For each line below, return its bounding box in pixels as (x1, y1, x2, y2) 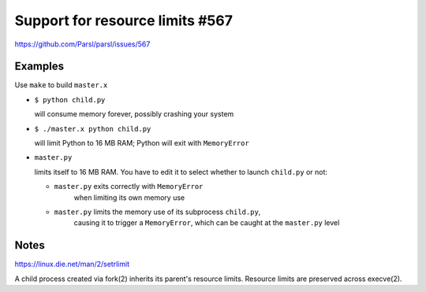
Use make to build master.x (14, 80, 108, 90)
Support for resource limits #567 (14, 12, 233, 29)
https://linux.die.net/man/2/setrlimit (14, 260, 130, 269)
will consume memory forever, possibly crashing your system (34, 109, 234, 119)
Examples (14, 60, 65, 73)
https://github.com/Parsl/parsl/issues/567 (14, 39, 151, 49)
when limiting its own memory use (73, 193, 185, 202)
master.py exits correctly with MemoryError (54, 182, 204, 191)
